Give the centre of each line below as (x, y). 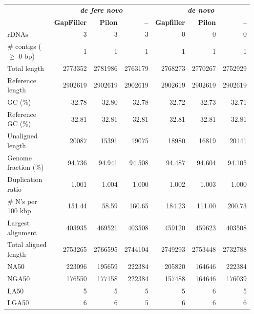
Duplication (25, 179)
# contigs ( (24, 46)
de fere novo (101, 10)
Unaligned (22, 136)
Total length (26, 68)
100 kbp (19, 211)
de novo (201, 10)
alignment (22, 232)
